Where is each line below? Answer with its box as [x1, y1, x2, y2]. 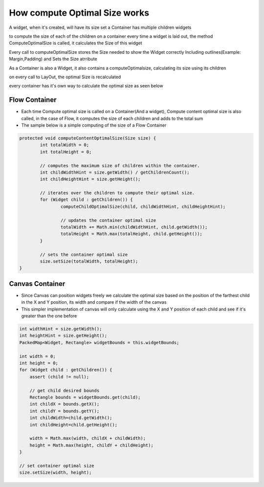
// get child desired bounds [29, 388, 100, 393]
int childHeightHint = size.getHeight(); [40, 177, 141, 182]
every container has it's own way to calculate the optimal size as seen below [9, 83, 163, 89]
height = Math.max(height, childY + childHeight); [29, 443, 154, 448]
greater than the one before [21, 313, 77, 319]
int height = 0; [19, 360, 59, 366]
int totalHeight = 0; [40, 149, 92, 155]
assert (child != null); [29, 374, 89, 379]
